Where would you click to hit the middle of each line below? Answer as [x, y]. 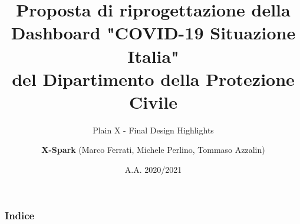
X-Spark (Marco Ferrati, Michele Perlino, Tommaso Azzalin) [153, 150]
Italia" [153, 56]
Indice [20, 215]
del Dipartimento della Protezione [153, 78]
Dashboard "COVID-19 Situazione [153, 33]
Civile [153, 101]
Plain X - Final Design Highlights [153, 130]
